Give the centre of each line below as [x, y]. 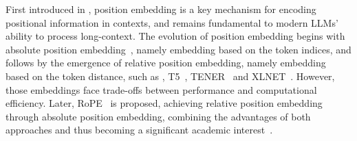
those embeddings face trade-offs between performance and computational [161, 89]
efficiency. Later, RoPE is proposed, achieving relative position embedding [164, 103]
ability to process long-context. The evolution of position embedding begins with [175, 36]
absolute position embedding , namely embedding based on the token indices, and [178, 49]
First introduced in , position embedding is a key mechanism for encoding [161, 9]
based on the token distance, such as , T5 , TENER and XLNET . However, [170, 76]
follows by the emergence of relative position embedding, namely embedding [166, 63]
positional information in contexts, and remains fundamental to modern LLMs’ [172, 22]
